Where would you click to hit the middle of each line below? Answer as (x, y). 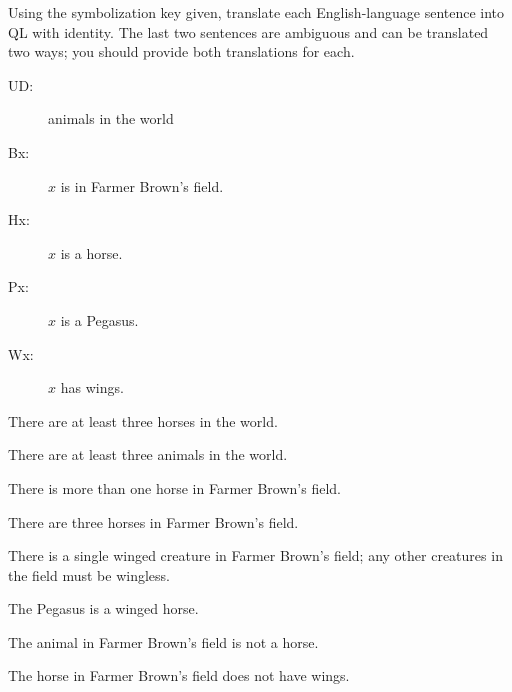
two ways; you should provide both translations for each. (181, 51)
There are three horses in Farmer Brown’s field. (153, 521)
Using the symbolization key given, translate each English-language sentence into (256, 12)
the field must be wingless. (89, 574)
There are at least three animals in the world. (148, 454)
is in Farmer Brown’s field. (142, 185)
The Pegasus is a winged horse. (103, 608)
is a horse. (91, 252)
